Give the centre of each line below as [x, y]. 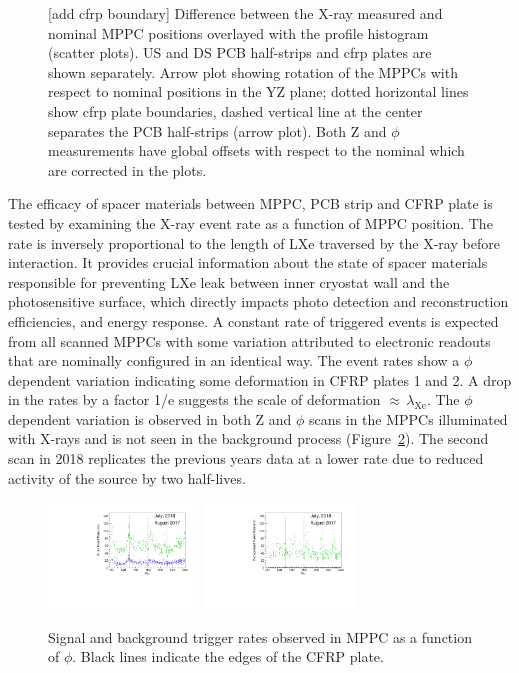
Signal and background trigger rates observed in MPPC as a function [260, 636]
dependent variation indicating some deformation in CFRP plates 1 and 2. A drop [260, 379]
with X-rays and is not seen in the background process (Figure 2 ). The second [248, 438]
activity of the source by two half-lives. [127, 477]
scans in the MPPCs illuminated [408, 418]
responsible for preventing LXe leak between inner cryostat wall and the [229, 281]
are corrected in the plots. [127, 169]
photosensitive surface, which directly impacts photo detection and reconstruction [258, 301]
